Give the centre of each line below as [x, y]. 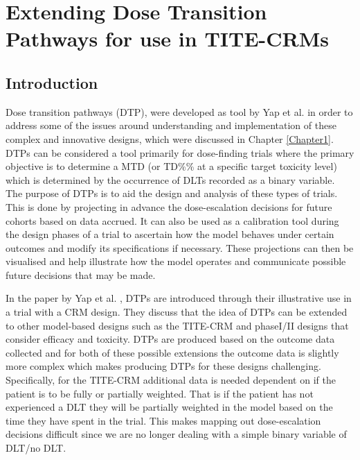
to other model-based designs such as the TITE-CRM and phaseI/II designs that [177, 325]
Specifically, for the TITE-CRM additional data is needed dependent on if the [171, 380]
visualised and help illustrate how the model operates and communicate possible [176, 261]
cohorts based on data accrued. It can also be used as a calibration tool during [172, 220]
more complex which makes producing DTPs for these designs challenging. [163, 366]
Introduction [52, 82]
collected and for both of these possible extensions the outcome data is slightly [172, 352]
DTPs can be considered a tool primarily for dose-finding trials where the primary [180, 152]
